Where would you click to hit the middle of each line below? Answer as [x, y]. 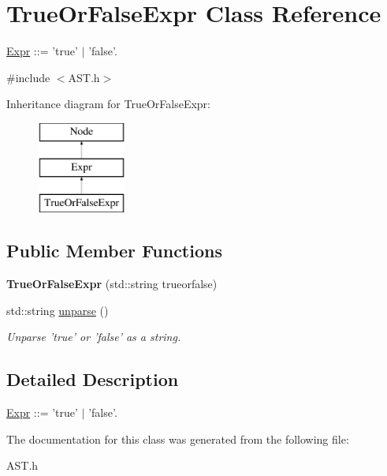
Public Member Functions [114, 251]
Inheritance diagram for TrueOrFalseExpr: [108, 104]
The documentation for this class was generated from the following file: [178, 439]
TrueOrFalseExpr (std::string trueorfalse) [112, 284]
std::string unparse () [58, 310]
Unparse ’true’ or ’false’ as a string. [94, 337]
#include [28, 77]
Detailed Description [93, 379]
